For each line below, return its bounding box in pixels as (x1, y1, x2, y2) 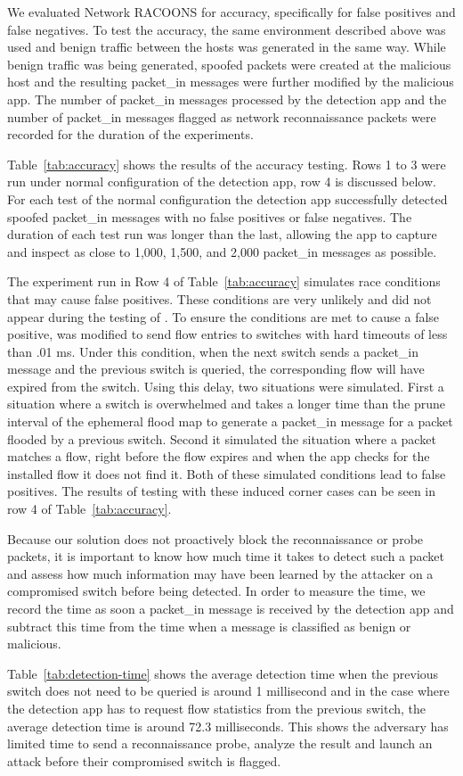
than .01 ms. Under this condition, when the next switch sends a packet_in (7, 342, 419, 360)
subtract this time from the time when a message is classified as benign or (7, 616, 411, 635)
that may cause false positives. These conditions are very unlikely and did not (7, 289, 432, 308)
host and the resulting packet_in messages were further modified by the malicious (7, 72, 454, 91)
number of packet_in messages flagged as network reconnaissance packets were (7, 107, 436, 126)
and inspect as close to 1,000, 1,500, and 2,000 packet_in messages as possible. (7, 242, 437, 260)
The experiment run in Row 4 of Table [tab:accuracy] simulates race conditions (7, 272, 441, 291)
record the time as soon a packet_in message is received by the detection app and (7, 599, 454, 617)
